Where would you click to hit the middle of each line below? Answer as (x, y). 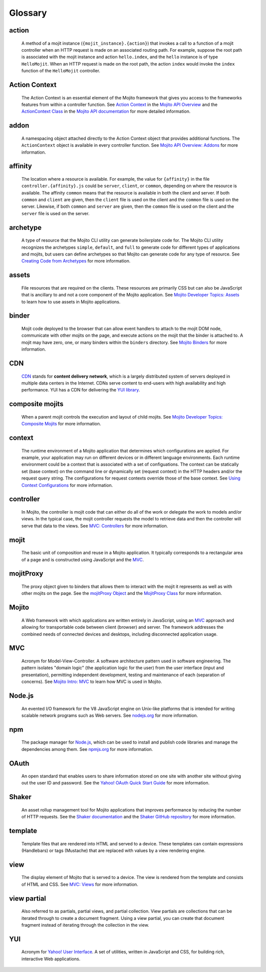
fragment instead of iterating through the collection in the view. (85, 925)
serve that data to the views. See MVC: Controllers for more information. (95, 526)
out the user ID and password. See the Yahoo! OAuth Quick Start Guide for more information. (116, 783)
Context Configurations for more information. (67, 485)
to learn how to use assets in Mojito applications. (71, 302)
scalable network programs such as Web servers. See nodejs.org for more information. (110, 715)
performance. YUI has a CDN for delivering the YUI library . (81, 390)
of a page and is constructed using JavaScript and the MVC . (83, 559)
